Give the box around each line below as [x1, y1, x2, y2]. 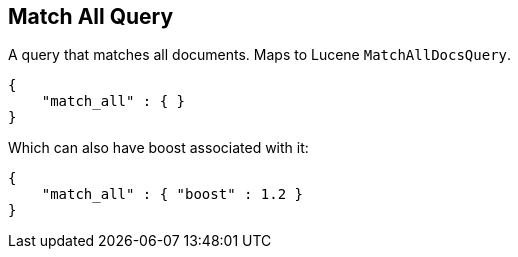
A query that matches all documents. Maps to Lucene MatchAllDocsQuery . [8, 46, 512, 64]
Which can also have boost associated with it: [8, 139, 309, 157]
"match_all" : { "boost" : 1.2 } [41, 186, 304, 203]
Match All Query [8, 4, 174, 29]
